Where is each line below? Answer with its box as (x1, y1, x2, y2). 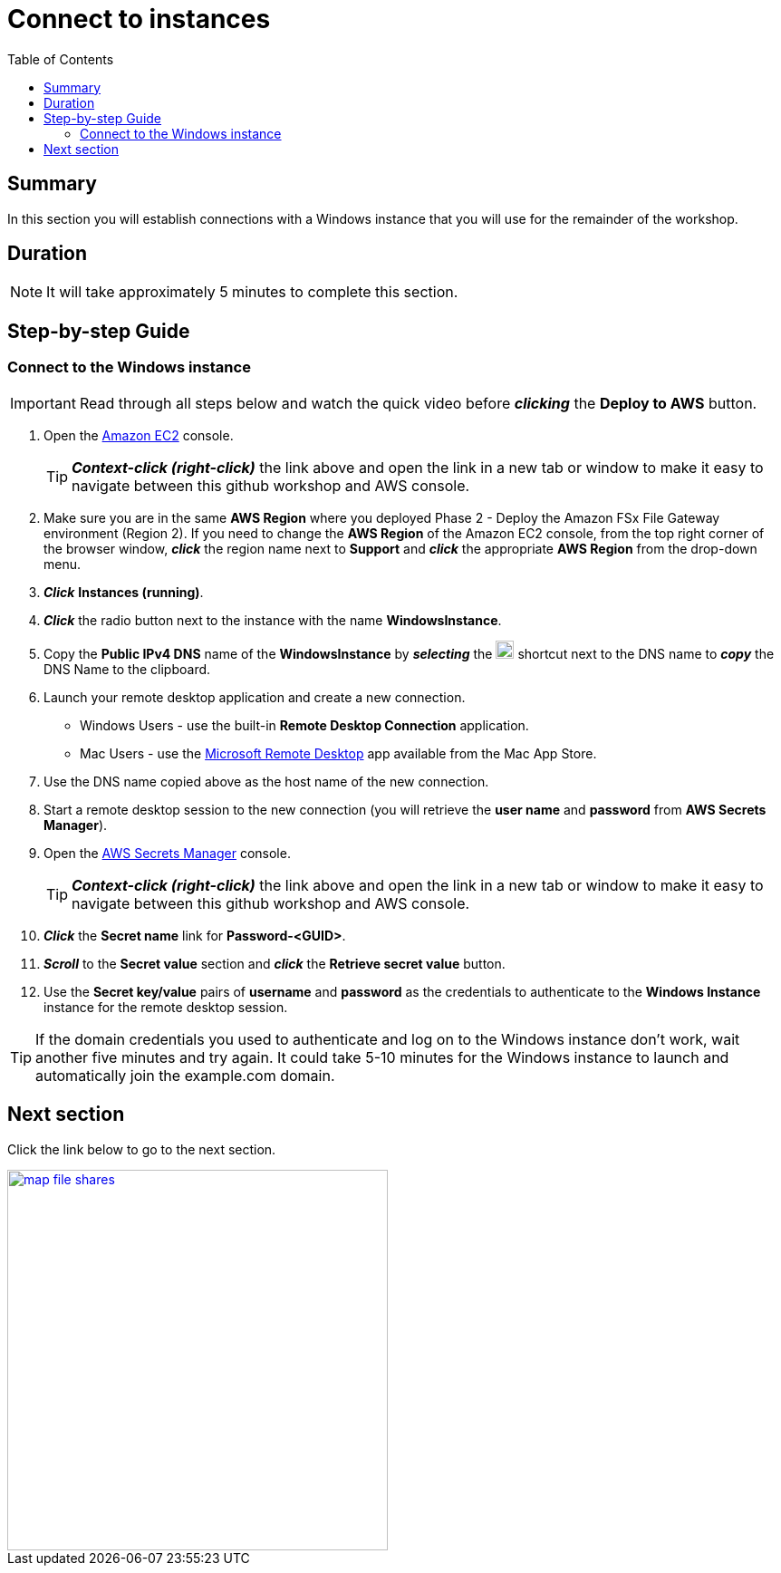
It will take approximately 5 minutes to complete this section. (46, 283, 458, 302)
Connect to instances (7, 4, 271, 34)
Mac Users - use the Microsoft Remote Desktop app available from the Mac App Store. (80, 745, 597, 761)
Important (10, 393, 76, 412)
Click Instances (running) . (43, 584, 204, 600)
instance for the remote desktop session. (43, 999, 288, 1015)
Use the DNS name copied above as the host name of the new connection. (43, 773, 489, 789)
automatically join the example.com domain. (35, 1066, 335, 1085)
